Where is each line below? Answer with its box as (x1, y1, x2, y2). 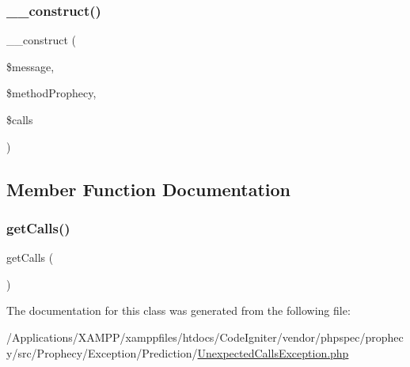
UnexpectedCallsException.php (197, 344, 349, 361)
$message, (6, 58, 55, 74)
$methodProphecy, (6, 85, 97, 101)
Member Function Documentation (6, 176, 291, 201)
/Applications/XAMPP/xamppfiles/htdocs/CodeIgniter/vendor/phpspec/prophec (6, 328, 404, 345)
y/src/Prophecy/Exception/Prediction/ (6, 344, 198, 361)
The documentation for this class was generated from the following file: (6, 302, 351, 319)
